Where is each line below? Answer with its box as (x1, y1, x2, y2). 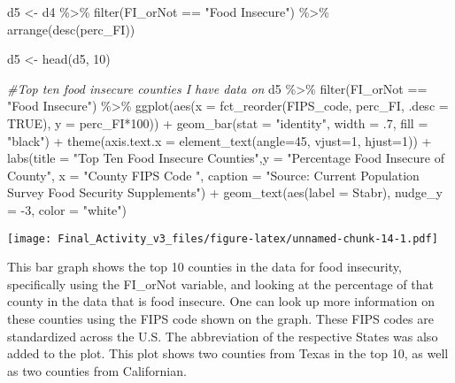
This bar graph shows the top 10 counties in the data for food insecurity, (7, 257, 402, 276)
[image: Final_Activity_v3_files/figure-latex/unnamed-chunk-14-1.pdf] (7, 232, 438, 245)
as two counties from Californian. (7, 361, 187, 379)
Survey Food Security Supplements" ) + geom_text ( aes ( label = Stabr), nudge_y (7, 183, 443, 202)
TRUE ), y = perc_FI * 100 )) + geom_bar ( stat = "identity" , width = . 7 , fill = (7, 113, 428, 132)
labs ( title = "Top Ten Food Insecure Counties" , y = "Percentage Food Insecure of (7, 149, 444, 167)
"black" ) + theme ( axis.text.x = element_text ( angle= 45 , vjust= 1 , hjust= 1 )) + (7, 131, 432, 149)
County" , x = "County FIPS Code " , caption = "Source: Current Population (7, 165, 420, 184)
